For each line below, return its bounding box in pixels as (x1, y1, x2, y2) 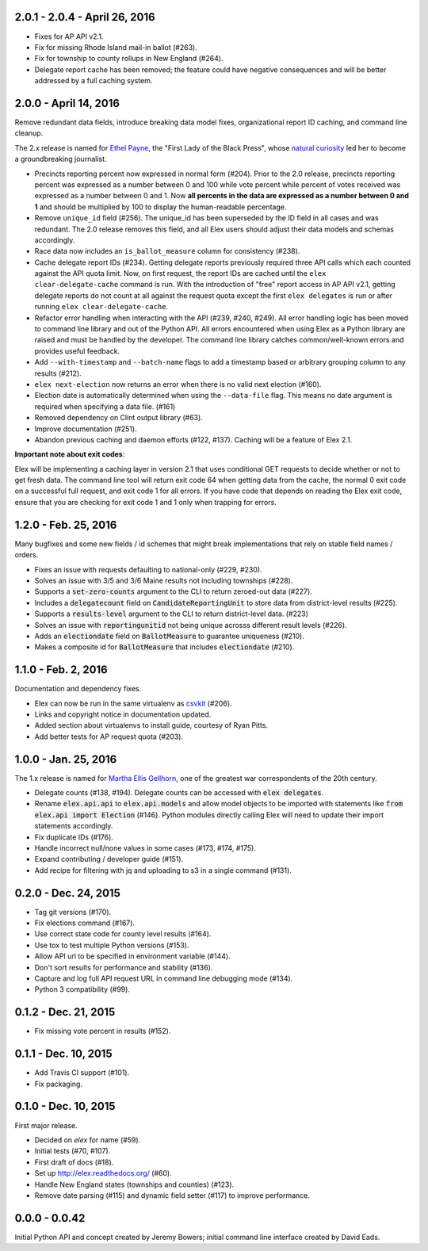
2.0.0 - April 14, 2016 (14, 96, 120, 110)
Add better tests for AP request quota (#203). (34, 732, 184, 741)
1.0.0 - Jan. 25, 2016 (14, 752, 117, 766)
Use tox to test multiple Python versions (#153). (34, 940, 189, 950)
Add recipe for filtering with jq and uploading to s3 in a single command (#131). (34, 865, 292, 875)
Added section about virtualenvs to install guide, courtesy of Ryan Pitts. (34, 721, 269, 730)
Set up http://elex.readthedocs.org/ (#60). (34, 1169, 172, 1178)
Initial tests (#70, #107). (34, 1146, 111, 1156)
